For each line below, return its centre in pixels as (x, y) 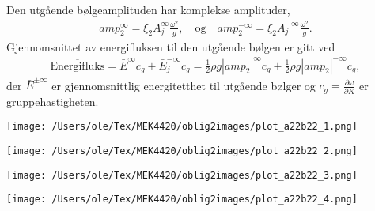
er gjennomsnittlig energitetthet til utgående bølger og (184, 85)
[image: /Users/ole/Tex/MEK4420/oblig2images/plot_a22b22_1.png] (182, 127)
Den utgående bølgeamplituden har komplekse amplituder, (148, 9)
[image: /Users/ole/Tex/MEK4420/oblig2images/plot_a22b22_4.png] (182, 200)
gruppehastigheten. (53, 101)
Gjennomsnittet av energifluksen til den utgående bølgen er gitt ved (171, 46)
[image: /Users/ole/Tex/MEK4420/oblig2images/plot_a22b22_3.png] (182, 175)
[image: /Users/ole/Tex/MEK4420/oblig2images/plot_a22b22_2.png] (182, 151)
